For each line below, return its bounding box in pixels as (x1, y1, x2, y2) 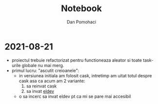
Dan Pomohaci (67, 19, 96, 25)
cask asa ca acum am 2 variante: (19, 78, 85, 84)
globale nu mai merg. (21, 62, 64, 68)
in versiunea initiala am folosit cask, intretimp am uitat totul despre (19, 72, 152, 78)
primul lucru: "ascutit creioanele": (11, 68, 79, 73)
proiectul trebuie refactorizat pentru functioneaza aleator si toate (11, 57, 142, 63)
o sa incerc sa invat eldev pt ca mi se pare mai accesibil (19, 93, 131, 99)
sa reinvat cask (26, 83, 57, 89)
